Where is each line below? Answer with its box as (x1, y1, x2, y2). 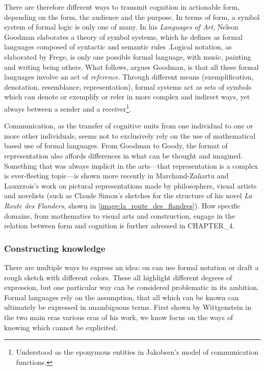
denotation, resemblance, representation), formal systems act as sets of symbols (4, 81, 252, 92)
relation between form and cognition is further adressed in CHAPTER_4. (4, 220, 235, 231)
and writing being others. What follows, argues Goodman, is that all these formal (4, 61, 259, 72)
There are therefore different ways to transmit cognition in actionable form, (4, 2, 240, 12)
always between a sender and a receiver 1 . (4, 101, 131, 114)
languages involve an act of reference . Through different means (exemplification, (4, 71, 254, 82)
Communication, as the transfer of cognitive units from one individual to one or (4, 120, 253, 131)
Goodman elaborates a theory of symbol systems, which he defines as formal (4, 31, 243, 42)
